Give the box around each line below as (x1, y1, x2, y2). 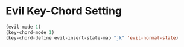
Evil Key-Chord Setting (5, 4, 122, 18)
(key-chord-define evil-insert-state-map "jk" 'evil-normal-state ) (5, 35, 179, 41)
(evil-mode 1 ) (5, 24, 42, 30)
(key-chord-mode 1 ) (5, 29, 55, 35)
